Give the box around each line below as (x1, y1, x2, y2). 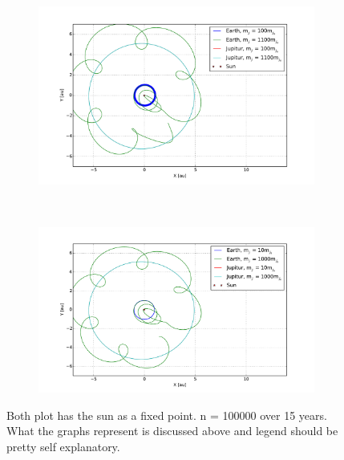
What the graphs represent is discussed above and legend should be (6, 422, 338, 439)
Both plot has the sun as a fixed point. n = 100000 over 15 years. (6, 406, 327, 423)
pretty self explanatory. (6, 438, 120, 454)
